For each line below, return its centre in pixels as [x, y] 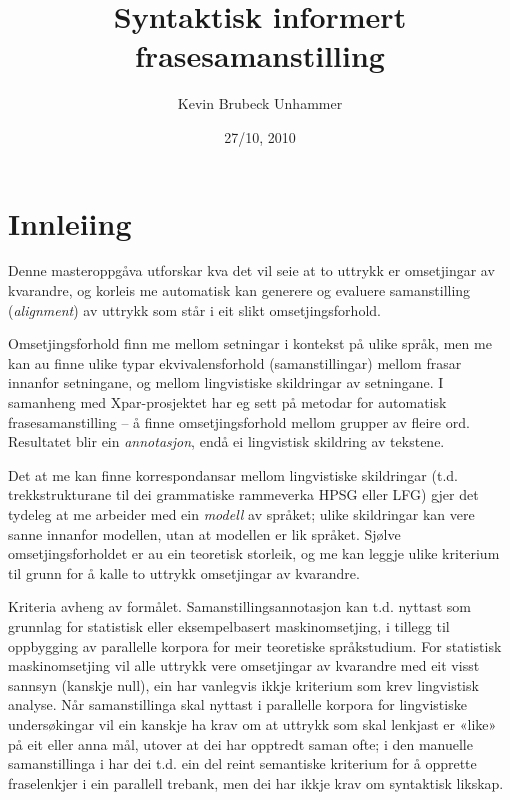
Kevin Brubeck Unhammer [260, 103]
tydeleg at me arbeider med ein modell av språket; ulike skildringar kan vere [241, 513]
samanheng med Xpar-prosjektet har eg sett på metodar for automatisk [227, 402]
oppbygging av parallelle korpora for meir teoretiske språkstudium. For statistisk [255, 645]
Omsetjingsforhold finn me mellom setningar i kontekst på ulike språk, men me [250, 343]
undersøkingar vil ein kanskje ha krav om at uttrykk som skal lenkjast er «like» [252, 723]
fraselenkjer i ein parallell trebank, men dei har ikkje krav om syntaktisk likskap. [256, 782]
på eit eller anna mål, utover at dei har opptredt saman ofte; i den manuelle [240, 743]
